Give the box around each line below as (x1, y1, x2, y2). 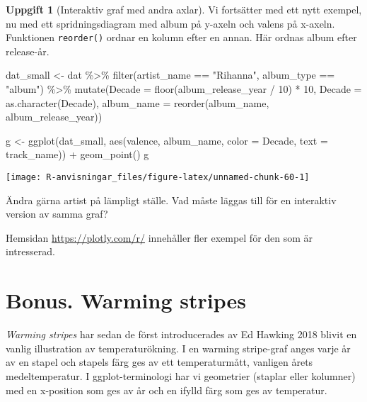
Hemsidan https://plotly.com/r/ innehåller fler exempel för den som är (6, 230, 313, 245)
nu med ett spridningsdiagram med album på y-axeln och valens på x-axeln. (6, 16, 335, 30)
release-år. (6, 43, 49, 58)
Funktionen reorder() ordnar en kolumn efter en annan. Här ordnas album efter (6, 30, 357, 45)
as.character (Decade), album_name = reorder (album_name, (6, 95, 269, 110)
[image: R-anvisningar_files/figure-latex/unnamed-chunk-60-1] (6, 172, 310, 182)
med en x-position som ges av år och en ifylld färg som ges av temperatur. (6, 382, 327, 397)
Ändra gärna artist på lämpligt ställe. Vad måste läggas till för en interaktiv (6, 192, 337, 207)
